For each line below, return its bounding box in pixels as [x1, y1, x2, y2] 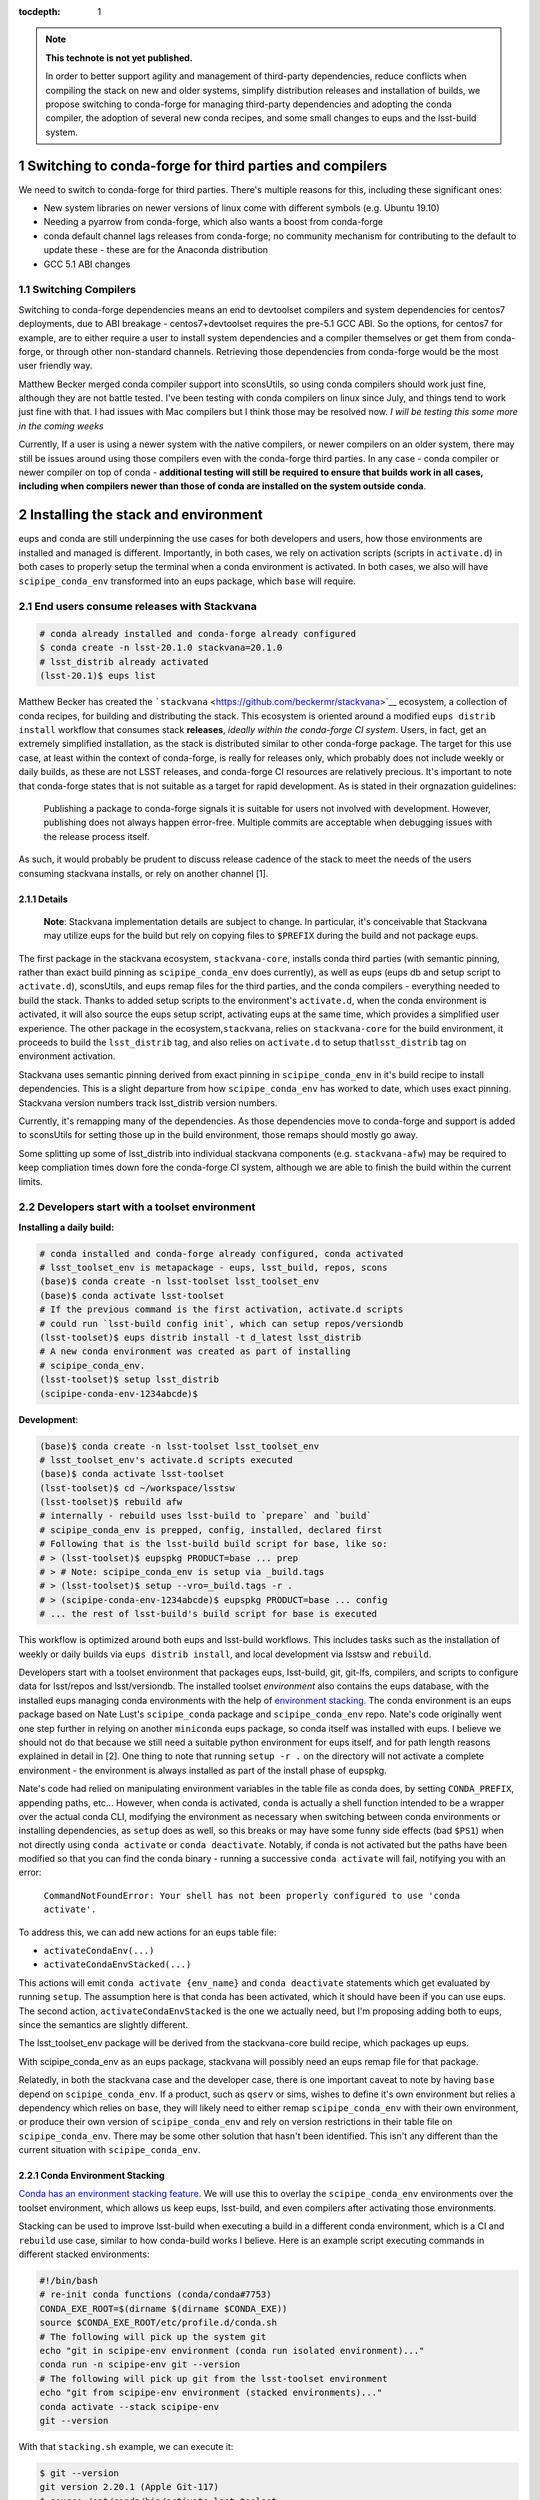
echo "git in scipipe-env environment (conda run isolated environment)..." [39, 2345, 425, 2356]
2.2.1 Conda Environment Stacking [18, 2170, 165, 2182]
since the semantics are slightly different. [18, 2018, 189, 2030]
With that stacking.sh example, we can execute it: [18, 2440, 234, 2452]
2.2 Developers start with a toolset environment [18, 1200, 256, 1214]
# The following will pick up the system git [39, 2331, 267, 2342]
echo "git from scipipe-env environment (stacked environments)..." [39, 2387, 383, 2399]
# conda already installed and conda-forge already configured [39, 628, 357, 640]
